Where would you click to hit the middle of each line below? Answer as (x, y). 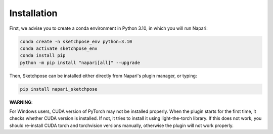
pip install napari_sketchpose (59, 89)
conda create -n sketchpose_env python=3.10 (76, 41)
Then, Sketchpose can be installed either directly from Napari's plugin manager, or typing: (103, 76)
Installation (33, 13)
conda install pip (43, 56)
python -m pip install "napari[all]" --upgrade (80, 62)
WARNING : (21, 102)
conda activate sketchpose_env (59, 48)
